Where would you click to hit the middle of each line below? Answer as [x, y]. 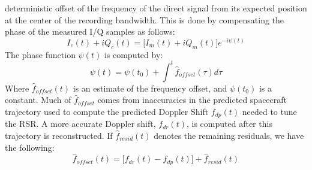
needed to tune [269, 111]
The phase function [40, 54]
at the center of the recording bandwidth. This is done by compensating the [145, 19]
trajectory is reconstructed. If [59, 135]
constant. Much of [38, 100]
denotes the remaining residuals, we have [229, 135]
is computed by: [133, 54]
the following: [30, 147]
